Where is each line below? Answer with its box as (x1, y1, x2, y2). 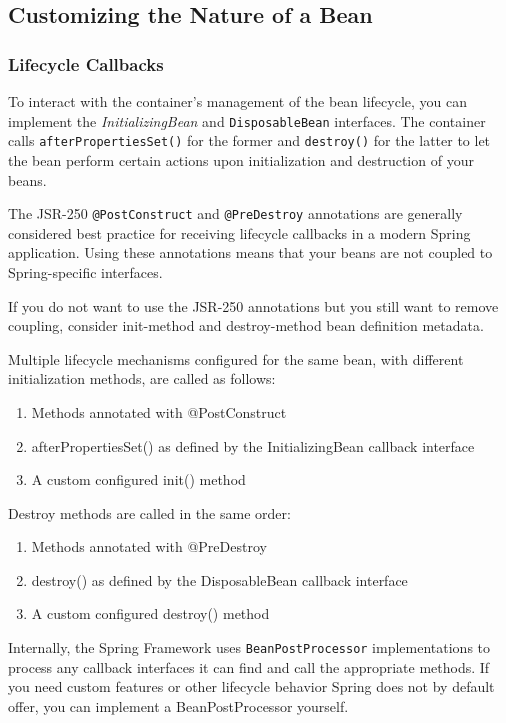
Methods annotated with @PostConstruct (31, 401, 287, 422)
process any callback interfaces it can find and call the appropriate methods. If (8, 656, 490, 677)
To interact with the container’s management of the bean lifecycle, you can (8, 91, 468, 111)
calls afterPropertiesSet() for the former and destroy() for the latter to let (8, 130, 491, 151)
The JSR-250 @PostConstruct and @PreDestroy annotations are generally (8, 203, 463, 224)
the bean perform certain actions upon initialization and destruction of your (8, 149, 474, 170)
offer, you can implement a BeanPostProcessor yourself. (8, 695, 349, 716)
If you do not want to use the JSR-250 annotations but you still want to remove (8, 295, 499, 316)
